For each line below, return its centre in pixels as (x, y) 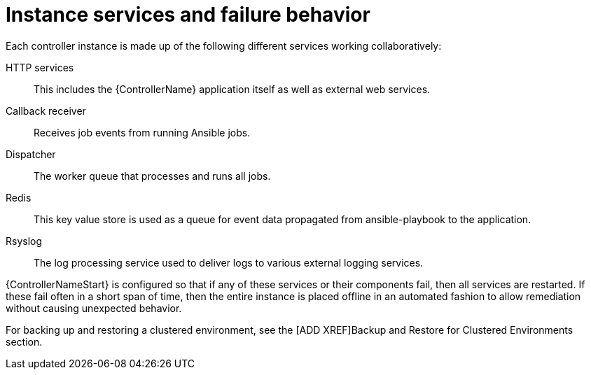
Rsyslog (24, 241)
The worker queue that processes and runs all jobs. (152, 176)
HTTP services (40, 67)
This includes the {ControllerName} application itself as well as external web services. (232, 89)
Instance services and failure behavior (188, 15)
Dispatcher (31, 154)
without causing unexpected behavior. (94, 308)
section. (24, 341)
